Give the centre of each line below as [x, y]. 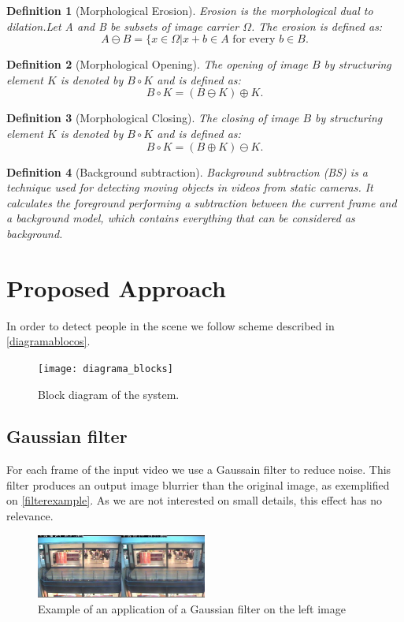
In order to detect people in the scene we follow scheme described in [170, 325]
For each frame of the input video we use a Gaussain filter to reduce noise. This [199, 469]
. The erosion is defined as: [317, 26]
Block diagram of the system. [109, 394]
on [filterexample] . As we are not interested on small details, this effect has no [194, 500]
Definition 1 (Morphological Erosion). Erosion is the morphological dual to [190, 10]
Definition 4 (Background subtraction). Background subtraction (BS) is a [187, 171]
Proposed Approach [116, 287]
